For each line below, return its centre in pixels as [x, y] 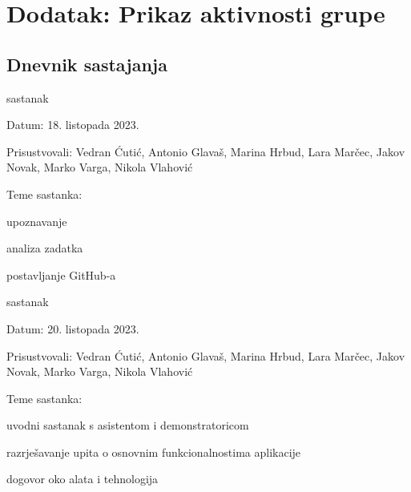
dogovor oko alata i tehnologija [83, 479]
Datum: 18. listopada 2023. [73, 125]
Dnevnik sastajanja [87, 64]
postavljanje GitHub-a [61, 274]
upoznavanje [37, 221]
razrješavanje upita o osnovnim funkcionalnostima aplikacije [154, 452]
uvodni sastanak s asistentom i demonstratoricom [128, 425]
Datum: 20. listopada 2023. [73, 328]
